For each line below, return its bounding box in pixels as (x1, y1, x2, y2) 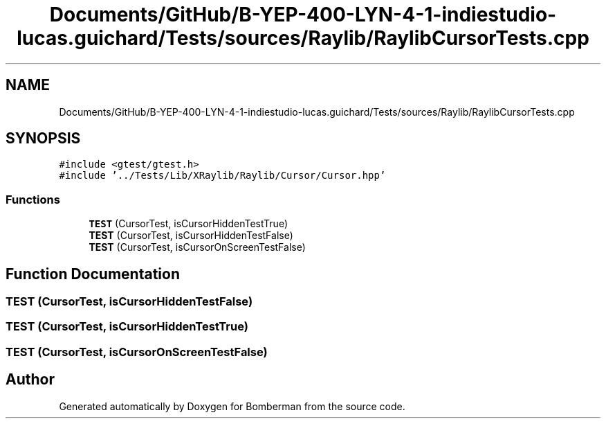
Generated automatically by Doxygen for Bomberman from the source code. (59, 400, 405, 412)
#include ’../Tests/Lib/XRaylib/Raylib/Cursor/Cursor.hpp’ (59, 170, 386, 182)
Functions (6, 192, 60, 206)
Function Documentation (6, 265, 180, 283)
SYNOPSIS (6, 130, 81, 148)
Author (6, 371, 55, 389)
